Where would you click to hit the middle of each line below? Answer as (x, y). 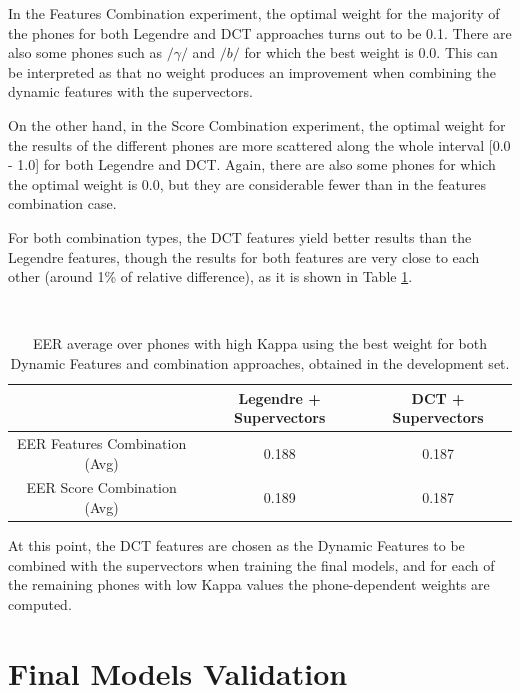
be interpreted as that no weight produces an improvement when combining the (252, 71)
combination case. (62, 203)
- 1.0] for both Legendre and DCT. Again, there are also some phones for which (252, 164)
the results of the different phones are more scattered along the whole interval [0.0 (259, 144)
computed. (40, 603)
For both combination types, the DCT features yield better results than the (240, 236)
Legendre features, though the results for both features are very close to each (244, 256)
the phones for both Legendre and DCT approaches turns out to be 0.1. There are (260, 32)
